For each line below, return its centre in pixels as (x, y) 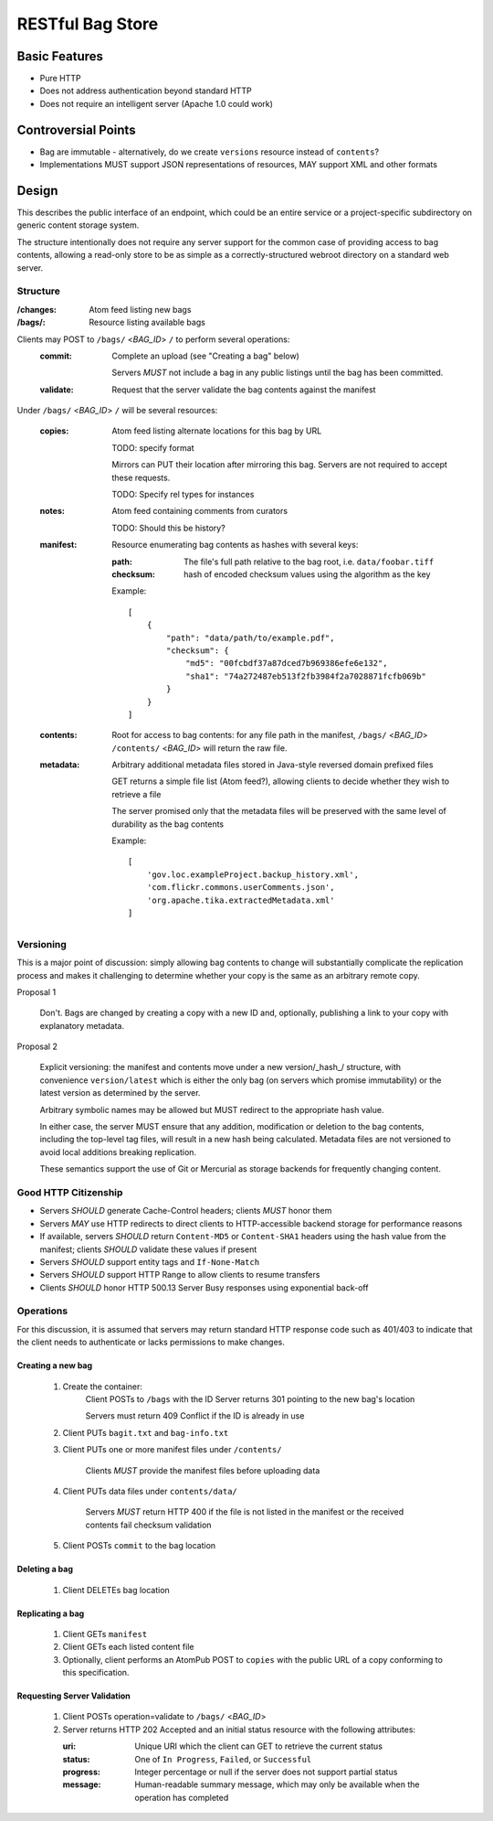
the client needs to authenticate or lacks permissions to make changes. (151, 1342)
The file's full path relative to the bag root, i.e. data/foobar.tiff (309, 562)
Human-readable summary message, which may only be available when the (277, 1784)
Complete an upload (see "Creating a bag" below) (206, 356)
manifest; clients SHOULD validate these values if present (148, 1249)
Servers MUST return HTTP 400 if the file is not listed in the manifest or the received (245, 1512)
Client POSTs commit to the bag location (139, 1546)
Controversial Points (76, 129)
